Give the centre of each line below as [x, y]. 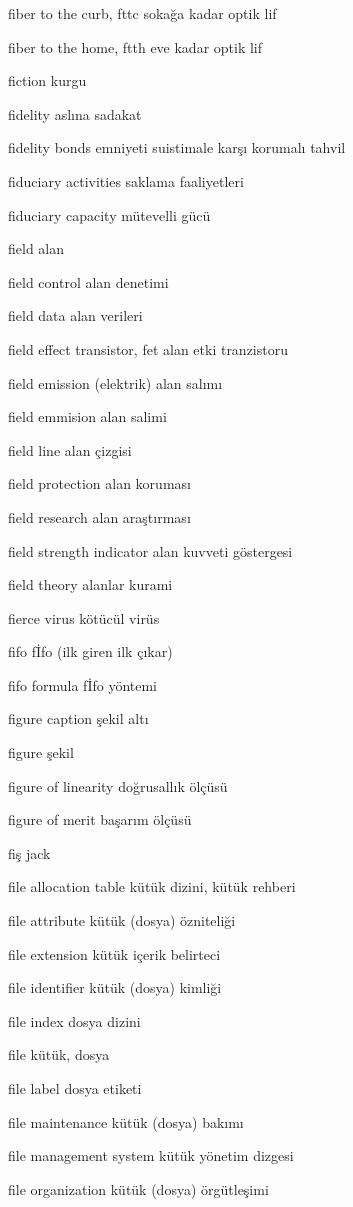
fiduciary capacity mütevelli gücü [109, 214]
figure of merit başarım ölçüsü [100, 819]
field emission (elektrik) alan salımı [115, 382]
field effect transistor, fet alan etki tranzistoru [148, 348]
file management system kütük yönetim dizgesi [151, 1155]
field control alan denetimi [88, 281]
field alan [36, 248]
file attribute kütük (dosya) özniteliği [122, 920]
